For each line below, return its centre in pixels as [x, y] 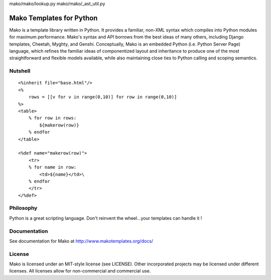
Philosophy [23, 208]
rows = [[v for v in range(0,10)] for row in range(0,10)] [103, 97]
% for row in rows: [52, 118]
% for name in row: [52, 167]
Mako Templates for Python [53, 18]
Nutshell [20, 71]
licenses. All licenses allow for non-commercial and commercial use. [80, 271]
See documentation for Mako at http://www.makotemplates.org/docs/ [81, 241]
